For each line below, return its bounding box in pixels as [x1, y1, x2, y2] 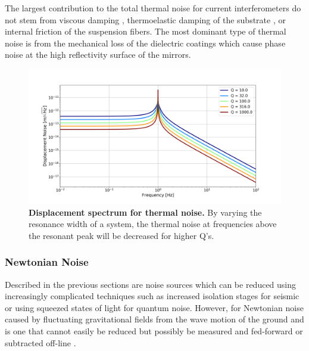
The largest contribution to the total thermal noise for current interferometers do [5, 2, 301, 14]
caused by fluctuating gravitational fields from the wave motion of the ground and [5, 313, 304, 325]
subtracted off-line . [5, 336, 76, 349]
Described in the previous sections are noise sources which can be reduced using [5, 278, 296, 290]
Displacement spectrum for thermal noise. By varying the [29, 206, 262, 218]
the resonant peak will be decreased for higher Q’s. [29, 229, 214, 241]
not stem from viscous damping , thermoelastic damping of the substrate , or [5, 13, 286, 26]
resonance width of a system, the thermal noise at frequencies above [29, 218, 277, 230]
